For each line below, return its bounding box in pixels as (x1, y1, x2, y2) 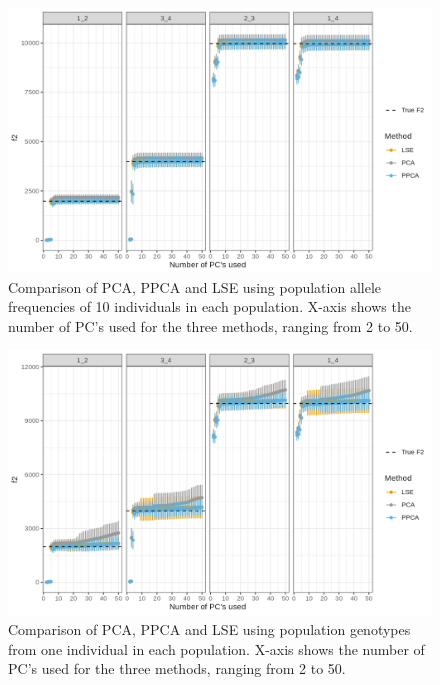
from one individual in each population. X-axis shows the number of (8, 638, 425, 659)
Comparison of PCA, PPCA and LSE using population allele (8, 276, 382, 297)
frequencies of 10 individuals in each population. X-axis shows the (8, 296, 411, 317)
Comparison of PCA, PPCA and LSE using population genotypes (8, 618, 411, 639)
